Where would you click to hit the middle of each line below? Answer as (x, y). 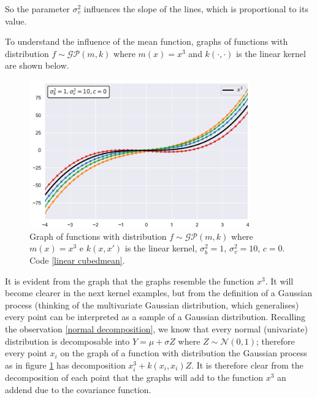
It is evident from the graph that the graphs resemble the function (130, 281)
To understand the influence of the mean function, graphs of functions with (147, 41)
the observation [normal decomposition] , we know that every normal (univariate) (156, 328)
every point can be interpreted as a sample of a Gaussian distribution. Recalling (155, 317)
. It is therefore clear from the (247, 365)
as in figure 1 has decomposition (65, 365)
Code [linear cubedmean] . (77, 260)
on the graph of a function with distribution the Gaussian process (184, 353)
